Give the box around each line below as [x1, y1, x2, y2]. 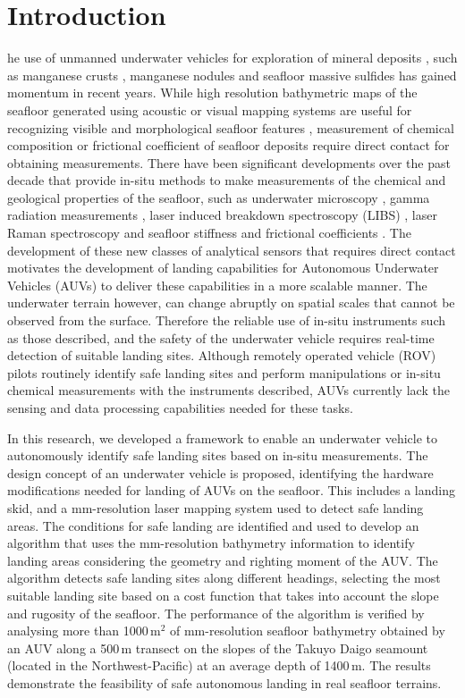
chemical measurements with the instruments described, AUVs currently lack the [7, 381, 450, 399]
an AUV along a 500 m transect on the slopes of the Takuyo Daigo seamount [7, 638, 428, 657]
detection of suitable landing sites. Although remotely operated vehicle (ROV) [7, 346, 436, 365]
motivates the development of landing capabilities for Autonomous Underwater [7, 258, 439, 277]
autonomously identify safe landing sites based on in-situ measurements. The [7, 446, 428, 465]
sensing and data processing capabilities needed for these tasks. [7, 399, 353, 416]
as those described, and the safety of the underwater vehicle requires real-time [7, 328, 435, 347]
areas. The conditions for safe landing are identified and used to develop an [7, 516, 419, 534]
